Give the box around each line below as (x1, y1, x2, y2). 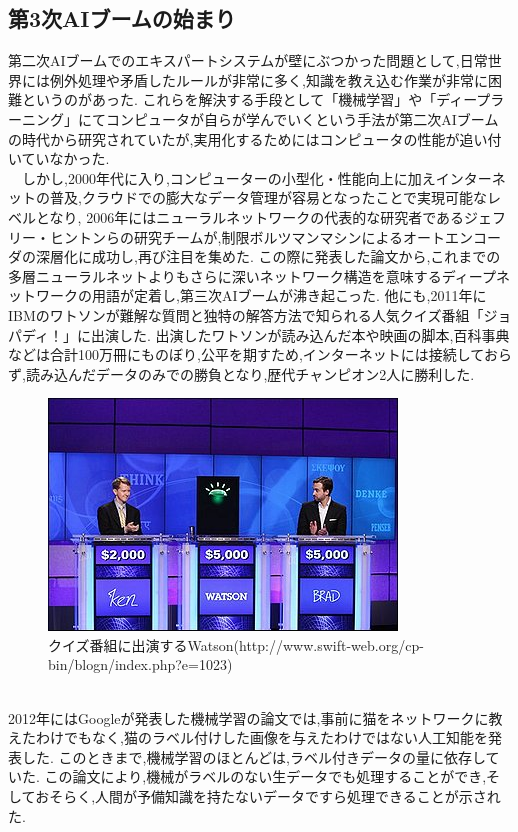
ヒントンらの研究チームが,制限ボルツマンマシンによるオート (49, 226, 446, 247)
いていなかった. (8, 148, 110, 169)
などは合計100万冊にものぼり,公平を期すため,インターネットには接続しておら (8, 344, 512, 365)
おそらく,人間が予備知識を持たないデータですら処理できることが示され (35, 786, 501, 807)
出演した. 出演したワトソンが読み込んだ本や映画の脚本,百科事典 (91, 324, 510, 345)
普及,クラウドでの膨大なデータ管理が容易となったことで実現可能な (49, 187, 488, 208)
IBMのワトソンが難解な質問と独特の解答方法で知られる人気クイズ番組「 (8, 304, 484, 325)
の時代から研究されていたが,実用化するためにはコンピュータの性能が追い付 (8, 128, 502, 149)
